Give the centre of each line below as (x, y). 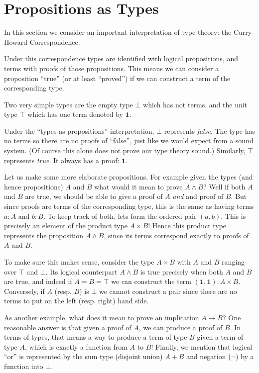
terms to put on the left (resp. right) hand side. (76, 301)
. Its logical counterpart (81, 271)
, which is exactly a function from (76, 346)
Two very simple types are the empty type (68, 104)
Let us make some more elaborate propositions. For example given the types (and (129, 177)
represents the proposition (44, 235)
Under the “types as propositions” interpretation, (79, 131)
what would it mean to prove (138, 186)
